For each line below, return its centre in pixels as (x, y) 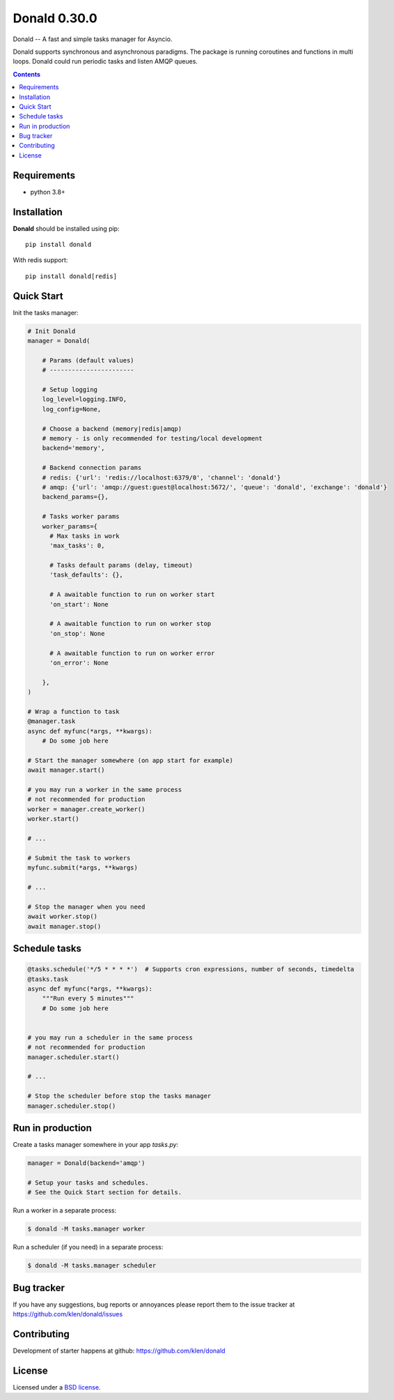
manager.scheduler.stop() (72, 1106)
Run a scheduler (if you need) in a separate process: (88, 1247)
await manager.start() (66, 770)
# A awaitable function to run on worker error (132, 653)
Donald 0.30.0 (55, 18)
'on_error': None (79, 663)
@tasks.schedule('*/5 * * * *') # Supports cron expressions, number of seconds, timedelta (191, 969)
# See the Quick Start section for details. (105, 1193)
